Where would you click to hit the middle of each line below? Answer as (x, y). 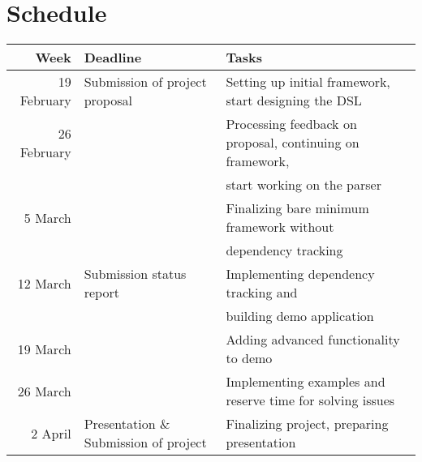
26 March (44, 391)
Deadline (113, 58)
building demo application (300, 316)
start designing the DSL (294, 101)
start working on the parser (304, 185)
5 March (47, 217)
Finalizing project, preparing (307, 424)
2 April (51, 433)
